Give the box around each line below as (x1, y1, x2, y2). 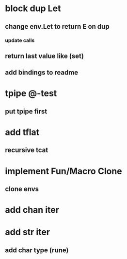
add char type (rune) (5, 246, 69, 254)
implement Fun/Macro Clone (5, 166, 122, 177)
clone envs (5, 185, 39, 193)
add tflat (5, 127, 40, 138)
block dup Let (5, 3, 61, 14)
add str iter (5, 227, 50, 238)
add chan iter (5, 204, 60, 216)
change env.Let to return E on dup (5, 22, 110, 31)
